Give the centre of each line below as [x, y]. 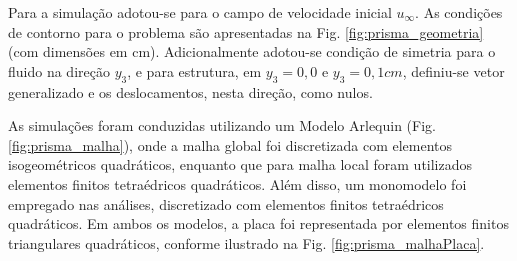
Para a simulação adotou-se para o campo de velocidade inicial [200, 12]
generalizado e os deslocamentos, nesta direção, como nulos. [190, 91]
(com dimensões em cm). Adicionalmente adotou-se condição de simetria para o [252, 51]
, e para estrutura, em [194, 70]
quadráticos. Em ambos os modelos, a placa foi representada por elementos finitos [258, 223]
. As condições [459, 12]
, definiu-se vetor [453, 70]
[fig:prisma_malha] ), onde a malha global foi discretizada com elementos [230, 144]
